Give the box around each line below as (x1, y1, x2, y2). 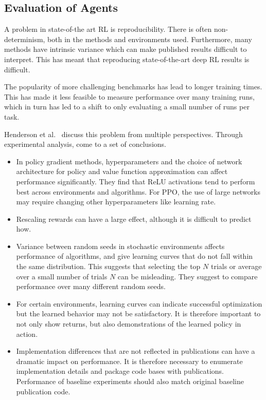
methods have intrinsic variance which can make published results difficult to (4, 44, 247, 54)
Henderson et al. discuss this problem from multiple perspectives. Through (4, 128, 243, 139)
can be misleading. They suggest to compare (117, 271, 258, 281)
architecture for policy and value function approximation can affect (16, 166, 228, 177)
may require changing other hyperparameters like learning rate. (16, 196, 216, 207)
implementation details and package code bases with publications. (16, 366, 224, 376)
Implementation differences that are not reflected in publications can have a (16, 346, 255, 356)
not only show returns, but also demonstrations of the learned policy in (16, 318, 241, 329)
